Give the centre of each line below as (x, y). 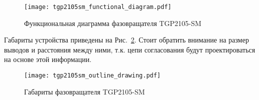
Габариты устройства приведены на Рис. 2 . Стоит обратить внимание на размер (126, 40)
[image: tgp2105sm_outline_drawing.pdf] (93, 76)
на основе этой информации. (48, 59)
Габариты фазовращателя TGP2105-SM (85, 91)
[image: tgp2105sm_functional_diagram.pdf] (98, 7)
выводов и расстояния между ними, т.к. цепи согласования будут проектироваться (130, 49)
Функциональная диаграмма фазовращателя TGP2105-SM (113, 23)
